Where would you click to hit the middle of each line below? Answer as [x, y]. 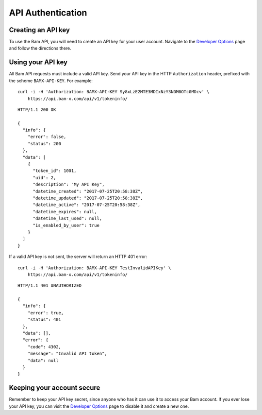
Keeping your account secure [55, 388]
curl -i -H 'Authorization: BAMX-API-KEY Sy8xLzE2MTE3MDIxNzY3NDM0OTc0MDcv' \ [114, 92]
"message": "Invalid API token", [67, 354]
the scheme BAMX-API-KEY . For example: [51, 81]
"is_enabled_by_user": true [66, 225]
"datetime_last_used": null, [67, 218]
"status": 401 [44, 320]
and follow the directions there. [40, 48]
